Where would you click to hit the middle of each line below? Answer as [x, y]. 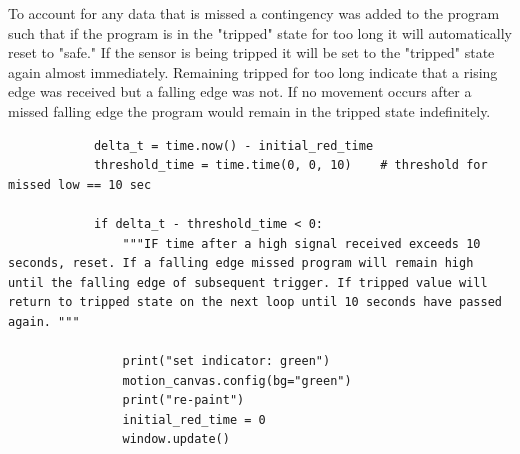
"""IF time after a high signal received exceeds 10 [301, 243]
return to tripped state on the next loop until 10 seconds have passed [255, 302]
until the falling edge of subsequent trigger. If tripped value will [248, 282]
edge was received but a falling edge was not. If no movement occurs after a [240, 91]
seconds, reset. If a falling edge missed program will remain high [241, 263]
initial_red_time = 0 [194, 419]
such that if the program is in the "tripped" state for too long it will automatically [260, 32]
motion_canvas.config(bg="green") [237, 380]
